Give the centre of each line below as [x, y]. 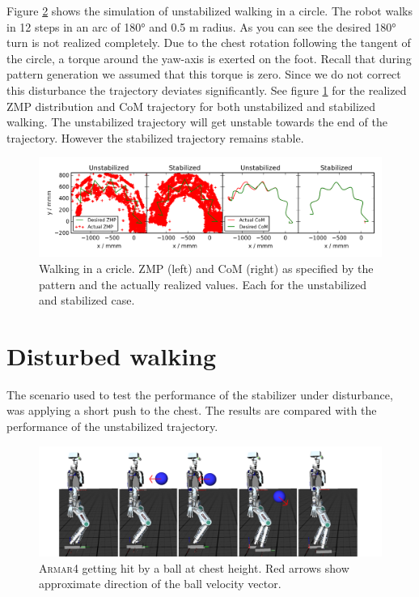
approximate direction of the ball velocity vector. [160, 584]
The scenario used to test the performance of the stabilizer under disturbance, [200, 394]
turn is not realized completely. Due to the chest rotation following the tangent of [209, 43]
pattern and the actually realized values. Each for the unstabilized [203, 284]
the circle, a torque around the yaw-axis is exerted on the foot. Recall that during [209, 58]
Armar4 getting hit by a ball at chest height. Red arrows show [194, 567]
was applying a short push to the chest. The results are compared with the [192, 410]
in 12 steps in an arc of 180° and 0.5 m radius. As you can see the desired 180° [201, 26]
